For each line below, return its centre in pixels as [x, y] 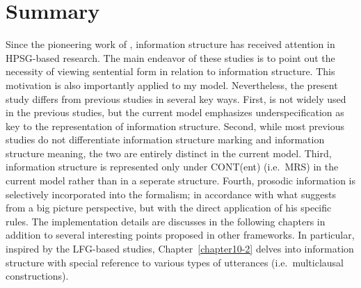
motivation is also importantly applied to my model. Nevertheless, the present [172, 85]
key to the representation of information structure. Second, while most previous [175, 126]
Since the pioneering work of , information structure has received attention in [170, 44]
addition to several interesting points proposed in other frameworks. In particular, [180, 235]
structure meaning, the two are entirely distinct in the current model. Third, [169, 153]
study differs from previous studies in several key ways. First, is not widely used [176, 98]
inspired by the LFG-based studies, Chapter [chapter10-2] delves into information [180, 249]
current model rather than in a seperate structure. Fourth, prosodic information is [181, 181]
